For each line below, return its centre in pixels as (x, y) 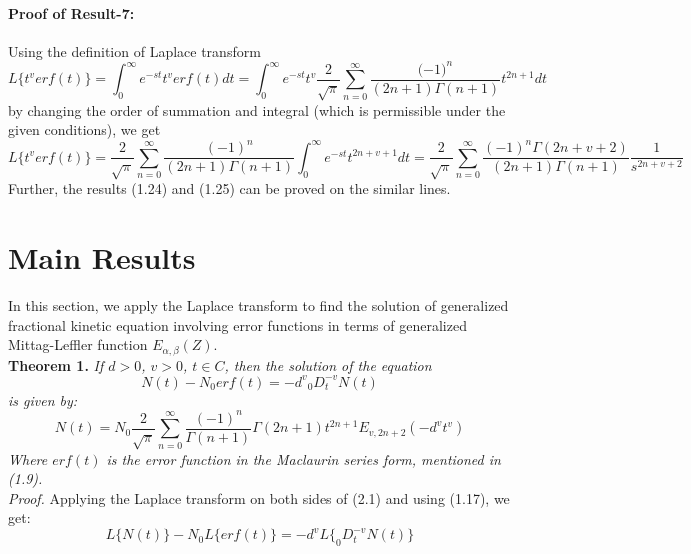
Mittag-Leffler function (78, 344)
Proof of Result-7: (71, 12)
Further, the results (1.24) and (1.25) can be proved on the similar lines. (229, 188)
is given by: (43, 399)
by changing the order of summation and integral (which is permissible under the (257, 109)
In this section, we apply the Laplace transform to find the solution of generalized (258, 304)
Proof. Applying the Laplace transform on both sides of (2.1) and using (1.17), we (259, 497)
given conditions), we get (84, 129)
